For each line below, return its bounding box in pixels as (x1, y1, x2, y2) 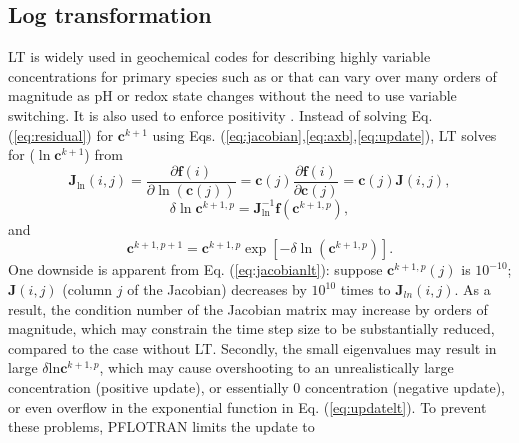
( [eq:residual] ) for (8, 124, 114, 145)
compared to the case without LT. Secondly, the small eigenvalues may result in (8, 337, 497, 358)
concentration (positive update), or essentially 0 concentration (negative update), (8, 376, 505, 397)
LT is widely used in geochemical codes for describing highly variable (8, 46, 431, 67)
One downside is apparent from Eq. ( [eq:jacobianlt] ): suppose (8, 259, 383, 280)
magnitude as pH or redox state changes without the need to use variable (8, 85, 457, 106)
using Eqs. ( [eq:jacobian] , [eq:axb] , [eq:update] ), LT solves (152, 124, 497, 145)
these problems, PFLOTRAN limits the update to (8, 416, 315, 437)
